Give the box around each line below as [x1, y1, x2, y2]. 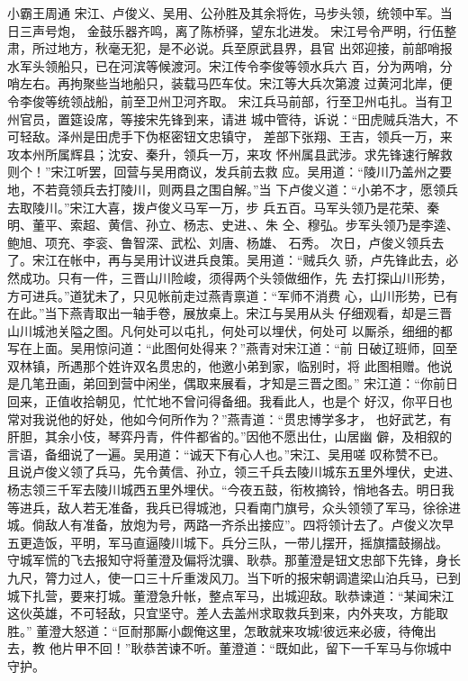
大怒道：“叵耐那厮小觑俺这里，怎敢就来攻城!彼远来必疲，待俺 [61, 621, 424, 640]
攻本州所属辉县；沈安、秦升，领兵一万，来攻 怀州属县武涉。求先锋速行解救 [7, 144, 453, 163]
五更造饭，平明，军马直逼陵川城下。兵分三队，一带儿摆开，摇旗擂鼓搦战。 [7, 532, 448, 551]
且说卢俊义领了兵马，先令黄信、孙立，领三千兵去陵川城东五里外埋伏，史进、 [7, 462, 461, 481]
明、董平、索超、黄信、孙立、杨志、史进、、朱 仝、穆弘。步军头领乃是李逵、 [7, 215, 459, 234]
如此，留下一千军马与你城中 [287, 639, 452, 658]
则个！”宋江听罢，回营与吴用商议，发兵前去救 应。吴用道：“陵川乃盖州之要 [7, 162, 452, 181]
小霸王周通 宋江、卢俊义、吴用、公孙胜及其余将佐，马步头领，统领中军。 [7, 4, 440, 22]
